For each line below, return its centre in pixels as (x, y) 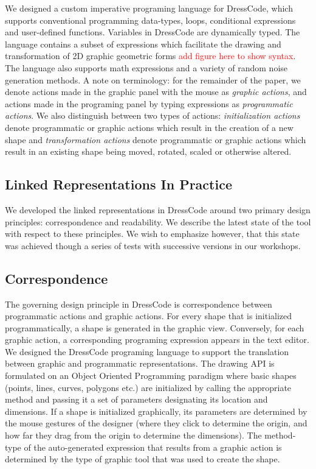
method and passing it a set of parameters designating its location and (136, 399)
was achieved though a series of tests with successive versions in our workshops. (153, 245)
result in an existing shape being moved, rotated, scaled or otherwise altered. (148, 151)
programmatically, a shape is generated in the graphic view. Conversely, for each (155, 327)
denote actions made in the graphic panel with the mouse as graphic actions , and (156, 92)
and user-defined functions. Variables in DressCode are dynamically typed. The (153, 32)
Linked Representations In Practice (118, 184)
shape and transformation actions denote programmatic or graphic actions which (156, 139)
